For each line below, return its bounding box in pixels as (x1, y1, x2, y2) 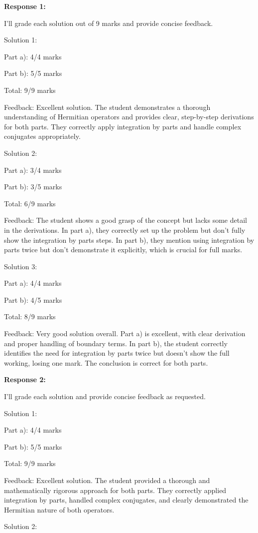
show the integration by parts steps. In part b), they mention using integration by (4, 234, 255, 245)
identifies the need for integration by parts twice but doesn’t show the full (4, 348, 230, 358)
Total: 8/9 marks (4, 311, 56, 322)
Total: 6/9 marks (4, 198, 56, 208)
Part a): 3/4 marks (4, 164, 62, 175)
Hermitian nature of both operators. (4, 504, 115, 515)
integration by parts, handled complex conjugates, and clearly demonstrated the (4, 495, 249, 505)
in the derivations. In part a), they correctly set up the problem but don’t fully (4, 224, 246, 235)
